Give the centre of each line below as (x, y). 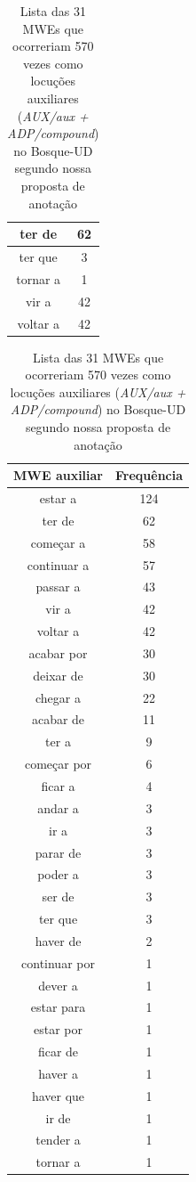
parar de (58, 852)
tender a (58, 1140)
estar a (58, 498)
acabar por (58, 652)
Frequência (149, 475)
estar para (58, 1007)
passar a (58, 587)
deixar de (58, 675)
